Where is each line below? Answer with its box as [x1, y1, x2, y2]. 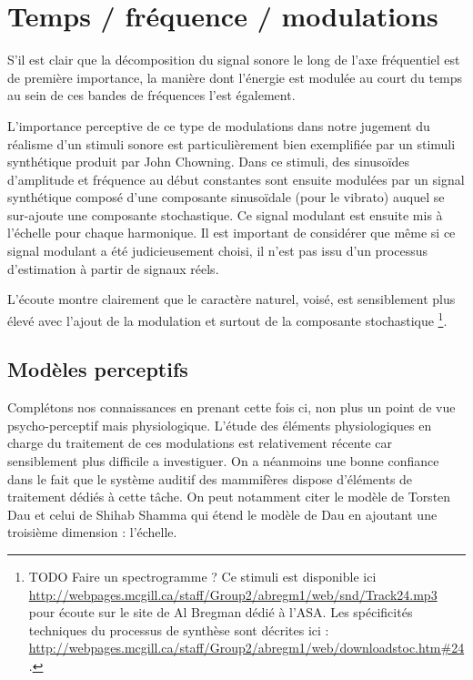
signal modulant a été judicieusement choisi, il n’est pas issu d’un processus [7, 241, 428, 260]
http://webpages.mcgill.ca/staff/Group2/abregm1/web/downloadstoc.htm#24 [28, 638, 465, 657]
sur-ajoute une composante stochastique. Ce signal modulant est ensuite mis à [7, 205, 443, 224]
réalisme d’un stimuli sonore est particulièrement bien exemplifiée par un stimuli [7, 134, 456, 153]
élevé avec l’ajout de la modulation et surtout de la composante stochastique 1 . [7, 308, 448, 330]
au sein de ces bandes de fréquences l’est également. [7, 86, 296, 105]
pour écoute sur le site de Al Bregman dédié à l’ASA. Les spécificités [28, 603, 413, 622]
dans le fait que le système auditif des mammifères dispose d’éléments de [7, 469, 413, 488]
